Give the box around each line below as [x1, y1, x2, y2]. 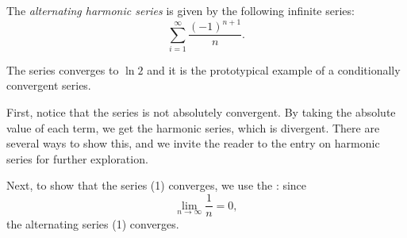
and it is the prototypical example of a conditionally [147, 61, 401, 78]
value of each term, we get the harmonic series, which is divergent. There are [6, 119, 380, 136]
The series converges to [6, 61, 119, 78]
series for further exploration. [6, 150, 148, 167]
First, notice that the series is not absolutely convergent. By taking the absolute [6, 104, 396, 121]
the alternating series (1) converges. [6, 216, 179, 232]
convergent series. [6, 77, 91, 94]
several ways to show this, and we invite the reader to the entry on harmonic [6, 135, 380, 152]
